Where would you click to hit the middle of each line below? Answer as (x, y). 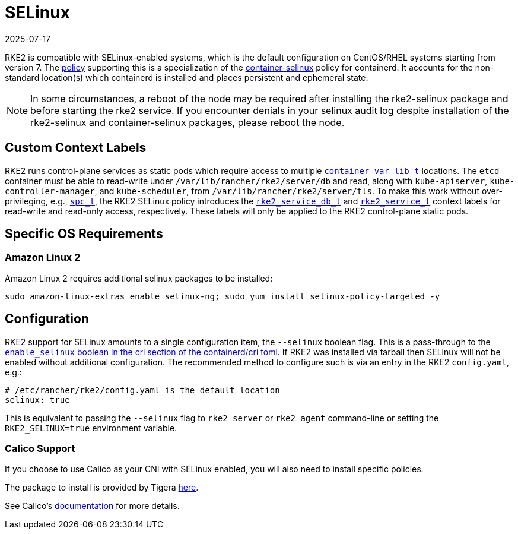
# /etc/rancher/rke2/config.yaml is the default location (142, 390)
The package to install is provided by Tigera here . (102, 488)
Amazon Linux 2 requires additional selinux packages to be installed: (139, 278)
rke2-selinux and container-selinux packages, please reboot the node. (188, 122)
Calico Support (40, 449)
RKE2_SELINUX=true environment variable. (91, 428)
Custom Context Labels (76, 148)
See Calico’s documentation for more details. (92, 506)
